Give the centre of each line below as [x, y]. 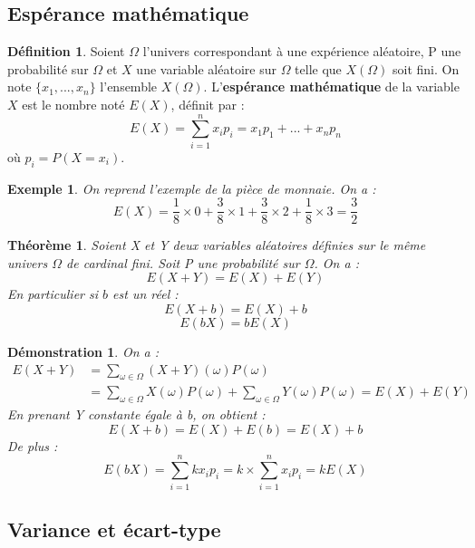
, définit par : [208, 104]
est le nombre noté [73, 104]
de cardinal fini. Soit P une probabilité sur [183, 262]
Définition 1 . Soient [66, 51]
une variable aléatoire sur [206, 68]
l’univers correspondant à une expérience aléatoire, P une [302, 51]
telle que [318, 68]
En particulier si [53, 294]
